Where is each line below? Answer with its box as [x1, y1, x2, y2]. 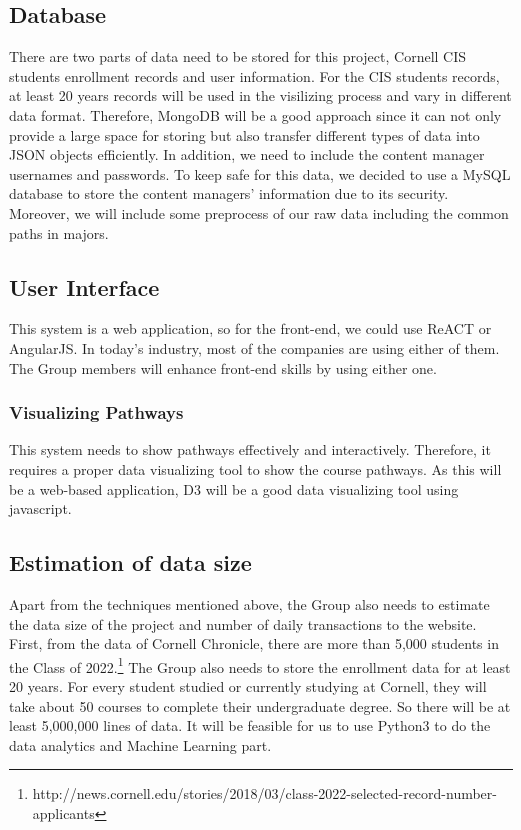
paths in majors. [9, 222, 109, 243]
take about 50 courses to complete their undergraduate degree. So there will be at [9, 695, 511, 716]
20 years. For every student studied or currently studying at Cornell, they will [9, 675, 487, 696]
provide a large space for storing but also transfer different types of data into [9, 124, 480, 145]
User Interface [9, 271, 160, 302]
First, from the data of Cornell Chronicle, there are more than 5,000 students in [9, 633, 499, 654]
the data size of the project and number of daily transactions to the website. [9, 613, 477, 634]
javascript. [9, 498, 72, 519]
